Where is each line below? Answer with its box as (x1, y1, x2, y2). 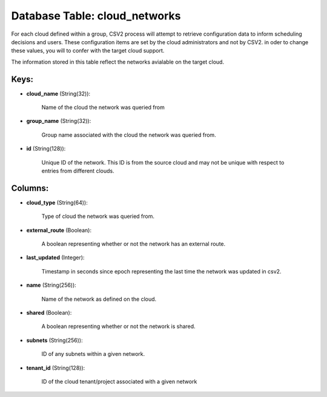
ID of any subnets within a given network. (41, 350, 145, 358)
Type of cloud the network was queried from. (41, 212, 154, 220)
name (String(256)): (26, 281, 77, 289)
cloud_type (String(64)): (26, 198, 88, 206)
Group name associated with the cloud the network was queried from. (41, 131, 216, 139)
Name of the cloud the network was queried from (41, 103, 165, 111)
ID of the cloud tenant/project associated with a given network (41, 378, 197, 385)
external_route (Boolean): (26, 226, 92, 234)
